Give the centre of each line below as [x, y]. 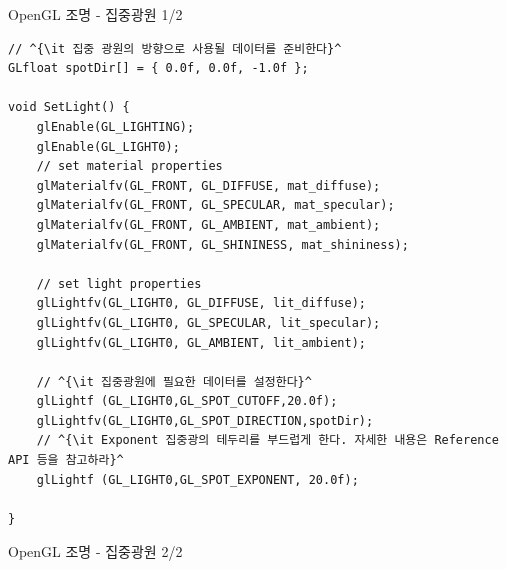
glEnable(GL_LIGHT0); [108, 146]
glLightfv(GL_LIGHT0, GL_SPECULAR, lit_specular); [208, 322]
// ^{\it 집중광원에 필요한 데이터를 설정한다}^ [174, 381]
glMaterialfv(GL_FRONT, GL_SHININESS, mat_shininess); [222, 244]
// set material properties [129, 166]
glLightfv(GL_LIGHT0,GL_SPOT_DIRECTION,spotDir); [205, 420]
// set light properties [119, 283]
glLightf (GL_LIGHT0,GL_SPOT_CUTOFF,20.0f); [187, 401]
